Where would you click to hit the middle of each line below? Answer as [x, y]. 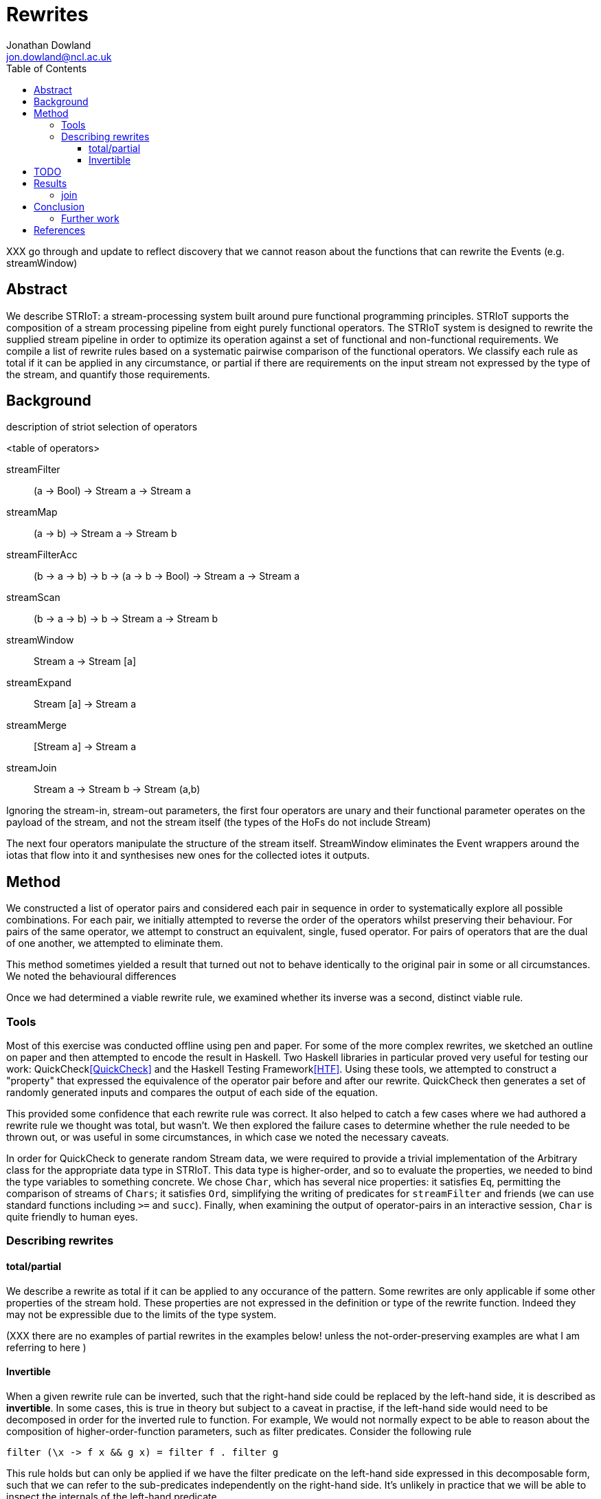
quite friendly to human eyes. [72, 1217]
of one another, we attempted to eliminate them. [115, 943]
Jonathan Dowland [49, 45]
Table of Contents [47, 68]
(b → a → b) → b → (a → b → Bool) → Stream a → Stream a [167, 576]
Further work [90, 218]
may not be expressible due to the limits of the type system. [141, 1314]
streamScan [33, 598]
